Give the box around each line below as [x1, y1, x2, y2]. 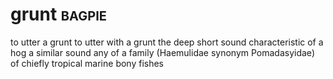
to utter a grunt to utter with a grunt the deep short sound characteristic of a [10, 36, 324, 48]
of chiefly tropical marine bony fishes [10, 57, 165, 69]
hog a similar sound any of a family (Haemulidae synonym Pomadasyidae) [10, 46, 315, 58]
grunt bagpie [10, 3, 107, 26]
